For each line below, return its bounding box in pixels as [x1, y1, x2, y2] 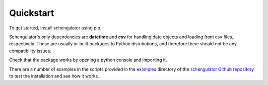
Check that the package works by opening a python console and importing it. [9, 57, 167, 63]
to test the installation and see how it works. [9, 73, 99, 79]
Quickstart [9, 7, 55, 18]
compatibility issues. [9, 48, 52, 54]
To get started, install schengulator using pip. [9, 25, 102, 31]
